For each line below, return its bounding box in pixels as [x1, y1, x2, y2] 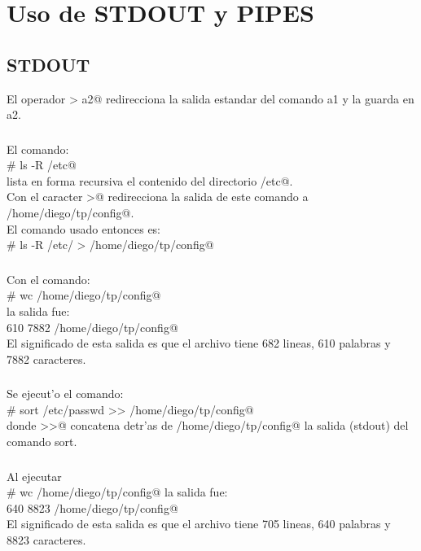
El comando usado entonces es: [7, 220, 161, 237]
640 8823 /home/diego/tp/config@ [7, 499, 178, 516]
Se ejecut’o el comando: [7, 385, 124, 402]
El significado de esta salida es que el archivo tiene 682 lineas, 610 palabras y [7, 335, 391, 352]
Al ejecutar [7, 467, 62, 484]
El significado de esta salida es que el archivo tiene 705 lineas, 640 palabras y [7, 515, 391, 532]
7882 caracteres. [7, 350, 86, 367]
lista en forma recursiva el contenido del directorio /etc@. [7, 172, 293, 189]
